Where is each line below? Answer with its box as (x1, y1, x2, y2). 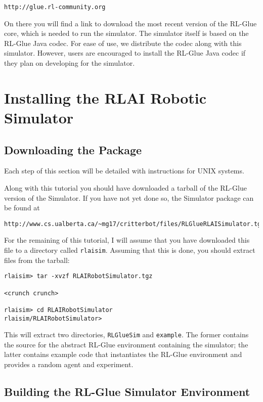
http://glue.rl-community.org (4, 4, 106, 11)
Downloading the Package (4, 142, 142, 157)
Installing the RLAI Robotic (4, 87, 207, 108)
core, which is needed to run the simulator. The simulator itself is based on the (4, 28, 249, 38)
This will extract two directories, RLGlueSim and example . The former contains (4, 329, 249, 340)
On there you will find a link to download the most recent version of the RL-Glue (4, 18, 257, 28)
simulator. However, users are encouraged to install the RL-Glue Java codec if (4, 48, 246, 58)
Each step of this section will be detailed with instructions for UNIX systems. (4, 165, 244, 176)
